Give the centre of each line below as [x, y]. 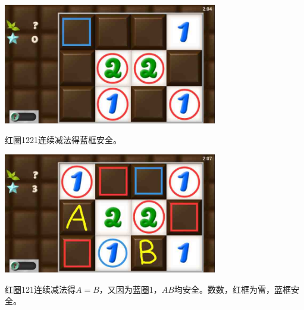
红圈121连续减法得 [40, 289]
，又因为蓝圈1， [130, 289]
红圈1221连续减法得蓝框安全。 [63, 140]
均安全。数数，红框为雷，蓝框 [232, 289]
